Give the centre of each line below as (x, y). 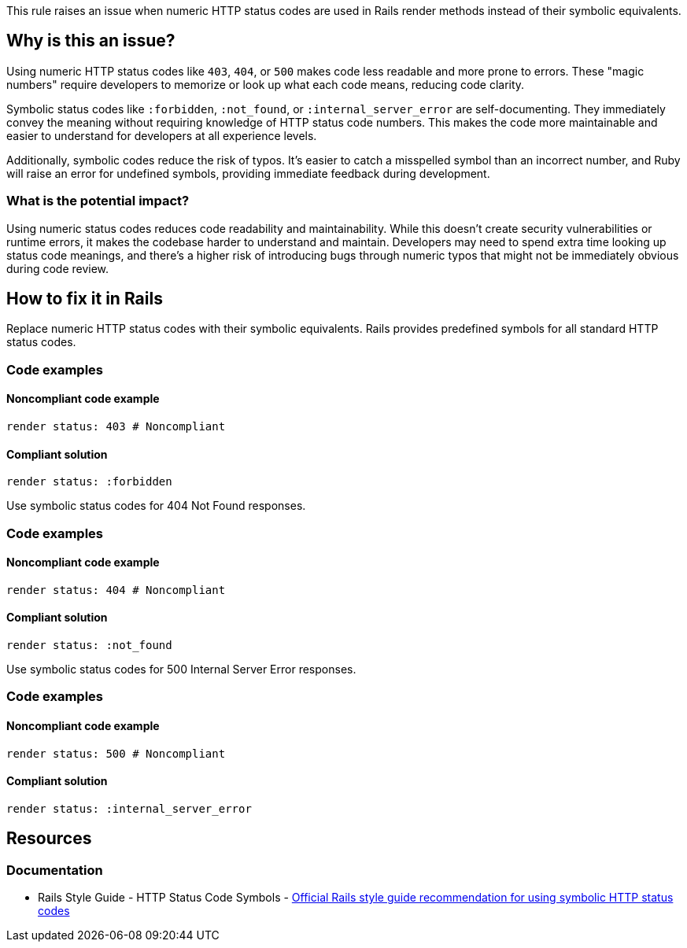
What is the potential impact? (98, 201)
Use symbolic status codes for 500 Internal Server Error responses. (181, 670)
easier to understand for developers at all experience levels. (162, 135)
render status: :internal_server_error (129, 808)
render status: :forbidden (89, 482)
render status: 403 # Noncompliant (116, 427)
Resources (49, 839)
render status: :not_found (89, 646)
